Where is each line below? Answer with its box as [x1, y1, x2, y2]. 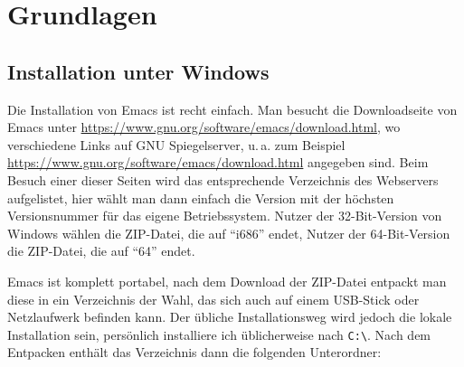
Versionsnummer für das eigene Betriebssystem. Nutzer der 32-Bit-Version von [7, 206, 442, 225]
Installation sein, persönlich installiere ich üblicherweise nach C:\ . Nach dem [7, 325, 431, 343]
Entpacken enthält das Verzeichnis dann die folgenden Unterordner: [7, 343, 382, 362]
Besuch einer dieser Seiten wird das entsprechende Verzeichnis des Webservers [7, 170, 439, 189]
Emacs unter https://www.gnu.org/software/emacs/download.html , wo [7, 118, 401, 136]
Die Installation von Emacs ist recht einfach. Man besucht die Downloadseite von [7, 99, 458, 118]
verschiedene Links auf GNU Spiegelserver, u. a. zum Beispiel [7, 135, 346, 154]
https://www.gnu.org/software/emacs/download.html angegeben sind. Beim [7, 153, 429, 172]
